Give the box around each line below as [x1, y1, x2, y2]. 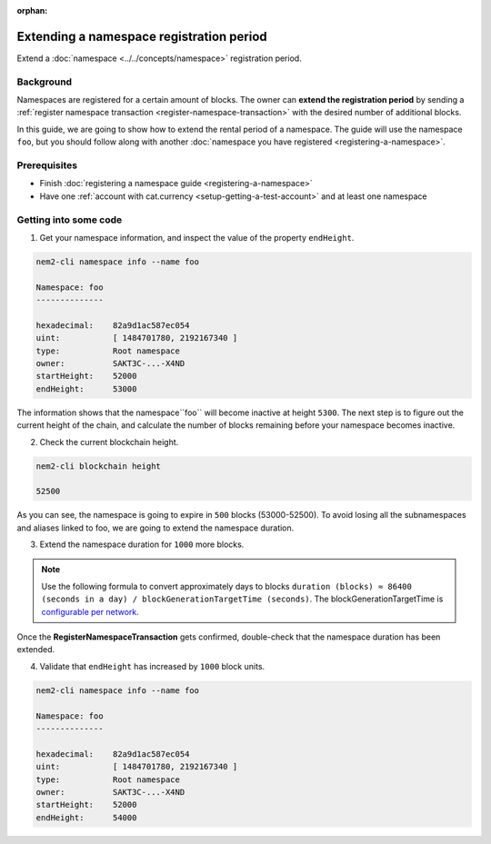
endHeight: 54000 [35, 812, 137, 822]
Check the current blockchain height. [39, 436, 179, 447]
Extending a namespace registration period [16, 28, 267, 45]
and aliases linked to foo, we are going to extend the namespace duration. [16, 522, 295, 533]
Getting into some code [16, 213, 123, 226]
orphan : [16, 5, 48, 15]
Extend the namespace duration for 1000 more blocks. [39, 539, 245, 550]
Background [16, 75, 73, 88]
